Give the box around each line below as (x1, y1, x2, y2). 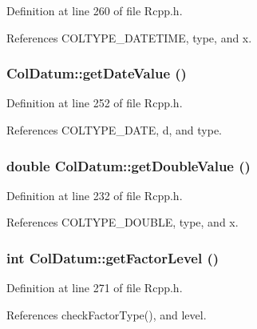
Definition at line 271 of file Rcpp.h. (6, 279, 183, 296)
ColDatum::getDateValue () (6, 63, 187, 83)
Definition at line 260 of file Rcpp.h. (6, 2, 183, 18)
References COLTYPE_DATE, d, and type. (6, 122, 223, 138)
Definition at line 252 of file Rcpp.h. (6, 94, 183, 111)
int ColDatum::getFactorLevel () (6, 247, 219, 267)
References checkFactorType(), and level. (6, 306, 207, 323)
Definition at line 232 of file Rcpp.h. (6, 187, 183, 203)
